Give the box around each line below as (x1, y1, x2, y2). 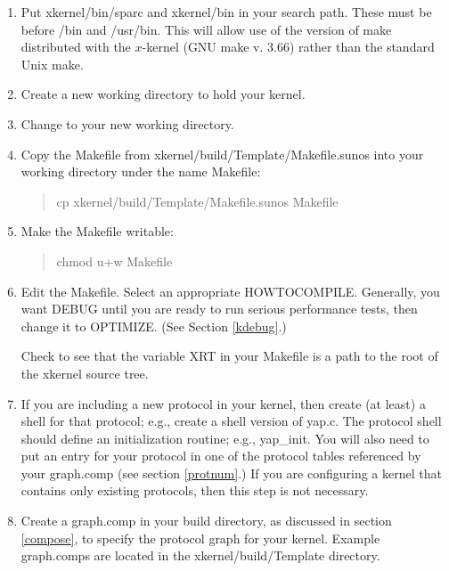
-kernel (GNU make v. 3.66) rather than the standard (142, 37, 435, 56)
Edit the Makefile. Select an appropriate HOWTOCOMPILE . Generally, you (20, 281, 440, 300)
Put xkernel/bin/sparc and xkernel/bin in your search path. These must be (20, 3, 432, 20)
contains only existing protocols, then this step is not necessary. (20, 481, 369, 500)
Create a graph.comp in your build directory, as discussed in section (20, 511, 392, 530)
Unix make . (20, 54, 84, 73)
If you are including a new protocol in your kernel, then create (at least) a (20, 394, 426, 412)
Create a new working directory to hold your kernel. (20, 85, 306, 103)
